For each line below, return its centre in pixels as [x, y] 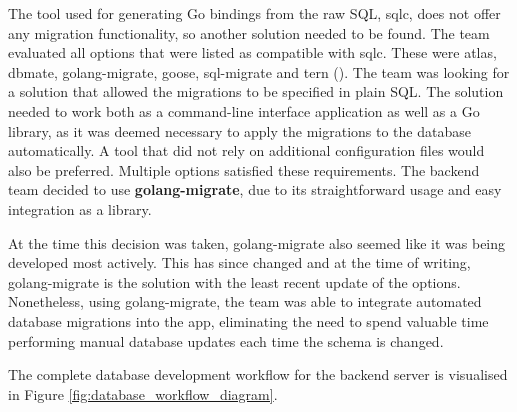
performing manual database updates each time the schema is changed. [226, 340]
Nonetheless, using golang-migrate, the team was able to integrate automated [245, 301]
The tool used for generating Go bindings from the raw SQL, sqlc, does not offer [254, 13]
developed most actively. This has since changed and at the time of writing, [239, 262]
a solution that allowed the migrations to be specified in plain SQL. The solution [256, 91]
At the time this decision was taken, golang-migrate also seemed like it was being [257, 242]
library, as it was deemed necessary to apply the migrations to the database [239, 130]
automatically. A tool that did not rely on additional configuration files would [246, 150]
